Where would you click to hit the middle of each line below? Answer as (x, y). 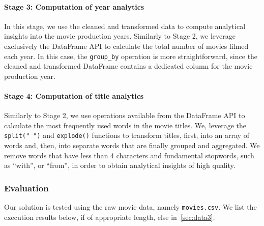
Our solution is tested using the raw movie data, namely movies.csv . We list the (130, 207)
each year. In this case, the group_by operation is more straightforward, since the (131, 56)
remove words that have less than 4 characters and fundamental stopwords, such (129, 155)
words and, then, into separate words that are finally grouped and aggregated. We (132, 145)
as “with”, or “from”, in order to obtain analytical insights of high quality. (120, 165)
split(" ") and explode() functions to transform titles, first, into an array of (127, 135)
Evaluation (26, 188)
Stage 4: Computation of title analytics (74, 96)
